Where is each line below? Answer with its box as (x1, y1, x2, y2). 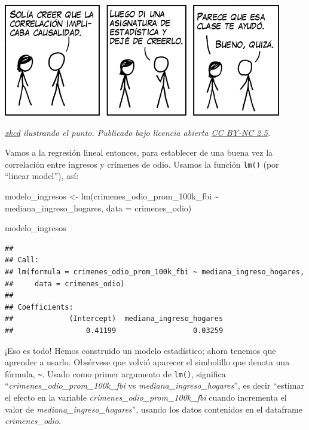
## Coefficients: (5, 302, 74, 311)
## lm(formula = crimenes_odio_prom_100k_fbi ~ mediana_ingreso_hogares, (5, 268, 305, 276)
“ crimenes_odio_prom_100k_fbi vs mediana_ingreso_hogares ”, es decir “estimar (5, 379, 304, 392)
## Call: (5, 256, 39, 265)
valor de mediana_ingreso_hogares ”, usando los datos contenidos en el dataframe (5, 402, 302, 415)
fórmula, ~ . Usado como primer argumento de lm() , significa (5, 367, 226, 380)
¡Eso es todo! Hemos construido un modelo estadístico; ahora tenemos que (5, 344, 276, 356)
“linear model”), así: (5, 169, 79, 182)
